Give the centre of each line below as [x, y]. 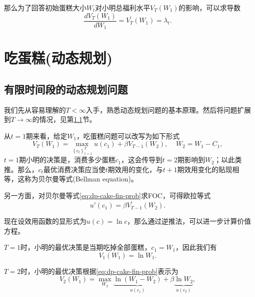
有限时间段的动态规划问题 [66, 89]
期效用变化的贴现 [205, 169]
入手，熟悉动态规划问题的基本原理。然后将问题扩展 [168, 109]
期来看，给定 [46, 135]
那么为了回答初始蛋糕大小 [45, 7]
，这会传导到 [142, 160]
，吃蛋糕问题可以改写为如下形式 [128, 135]
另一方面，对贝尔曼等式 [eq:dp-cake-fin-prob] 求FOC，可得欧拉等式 [107, 195]
